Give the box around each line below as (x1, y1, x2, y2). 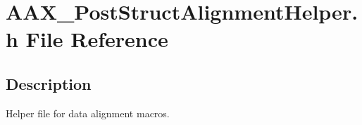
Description (6, 72, 92, 94)
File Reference (25, 25, 168, 53)
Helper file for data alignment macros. (6, 105, 170, 120)
